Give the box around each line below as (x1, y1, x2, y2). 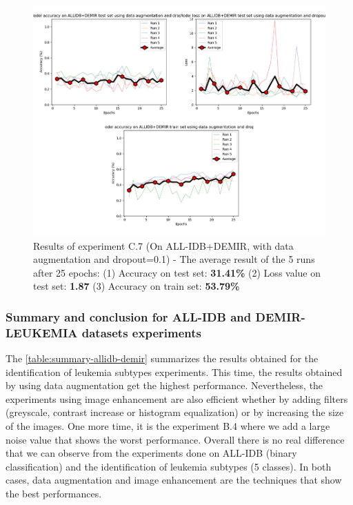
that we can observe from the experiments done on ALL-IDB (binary (6, 446, 297, 460)
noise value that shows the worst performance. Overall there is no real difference (6, 432, 345, 446)
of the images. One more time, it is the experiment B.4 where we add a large (6, 419, 330, 433)
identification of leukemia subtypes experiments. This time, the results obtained (6, 364, 343, 379)
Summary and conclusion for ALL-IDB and (6, 308, 252, 325)
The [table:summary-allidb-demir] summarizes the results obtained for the (6, 351, 319, 366)
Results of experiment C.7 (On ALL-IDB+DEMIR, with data (33, 238, 294, 253)
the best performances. (6, 486, 102, 501)
